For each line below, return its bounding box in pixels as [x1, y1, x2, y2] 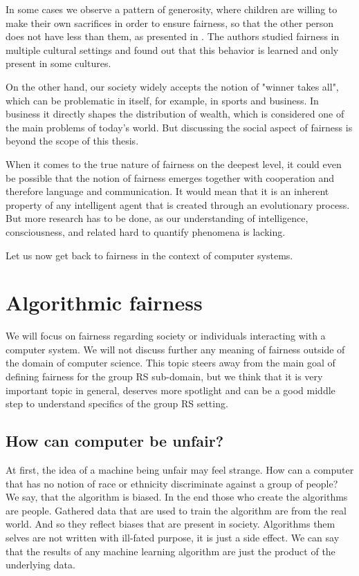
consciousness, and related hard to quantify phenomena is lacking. [6, 224, 286, 239]
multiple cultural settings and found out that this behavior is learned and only [6, 42, 339, 57]
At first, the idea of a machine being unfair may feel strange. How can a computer [6, 462, 354, 476]
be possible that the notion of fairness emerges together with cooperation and [6, 170, 334, 185]
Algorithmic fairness [6, 288, 203, 317]
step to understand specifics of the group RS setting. [6, 396, 228, 411]
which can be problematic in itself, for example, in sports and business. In [6, 93, 319, 107]
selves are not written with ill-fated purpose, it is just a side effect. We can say [6, 530, 340, 544]
